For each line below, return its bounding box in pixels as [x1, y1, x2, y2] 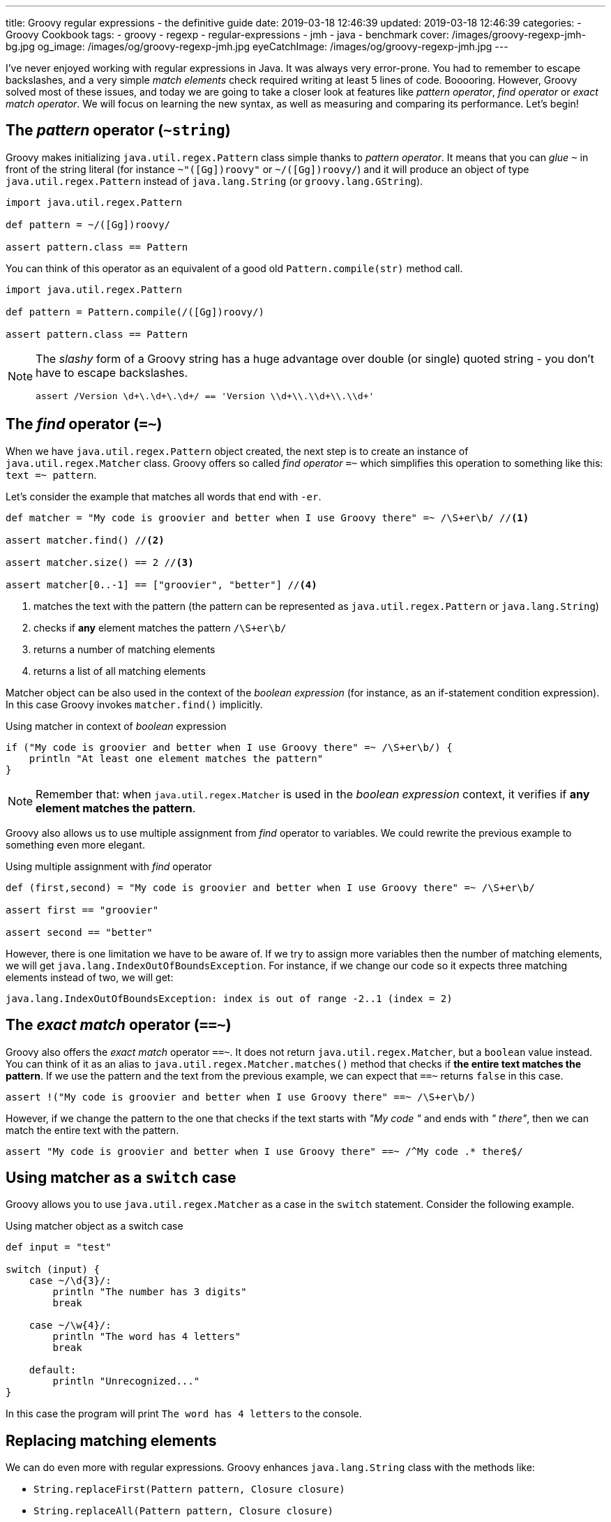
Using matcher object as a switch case [6, 1220, 183, 1232]
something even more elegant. [6, 838, 145, 851]
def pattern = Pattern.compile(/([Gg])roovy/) [6, 306, 264, 318]
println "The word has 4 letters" [52, 1331, 241, 1343]
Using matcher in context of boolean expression [6, 719, 227, 732]
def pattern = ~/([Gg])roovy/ [6, 218, 171, 230]
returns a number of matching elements [33, 643, 216, 655]
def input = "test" [6, 1241, 112, 1253]
